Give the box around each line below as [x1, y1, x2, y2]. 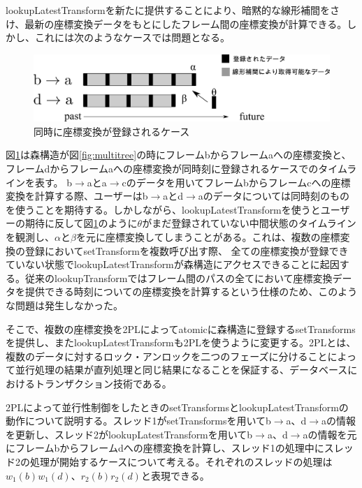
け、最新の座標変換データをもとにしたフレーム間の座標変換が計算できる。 [6, 16, 347, 31]
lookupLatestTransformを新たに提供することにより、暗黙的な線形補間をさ [6, 3, 340, 17]
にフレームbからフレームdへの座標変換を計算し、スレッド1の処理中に [6, 441, 324, 455]
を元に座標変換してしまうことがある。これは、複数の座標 [75, 230, 340, 244]
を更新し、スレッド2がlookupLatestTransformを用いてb [6, 427, 253, 441]
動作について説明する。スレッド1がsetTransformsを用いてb [6, 413, 271, 428]
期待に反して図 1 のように [24, 216, 138, 230]
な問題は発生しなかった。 [6, 297, 123, 312]
